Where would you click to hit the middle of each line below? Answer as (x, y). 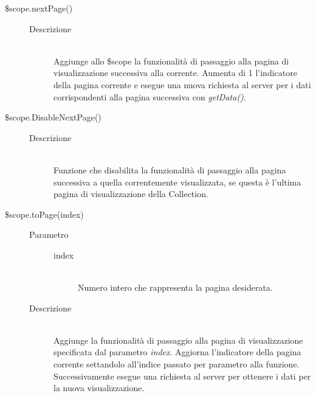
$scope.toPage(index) (44, 214)
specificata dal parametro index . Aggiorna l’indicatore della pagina (177, 352)
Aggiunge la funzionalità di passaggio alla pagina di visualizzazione (178, 340)
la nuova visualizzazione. (99, 388)
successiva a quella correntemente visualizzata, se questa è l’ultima (177, 182)
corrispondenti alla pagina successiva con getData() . (150, 96)
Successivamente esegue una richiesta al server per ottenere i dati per (182, 376)
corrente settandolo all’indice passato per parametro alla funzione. (177, 364)
